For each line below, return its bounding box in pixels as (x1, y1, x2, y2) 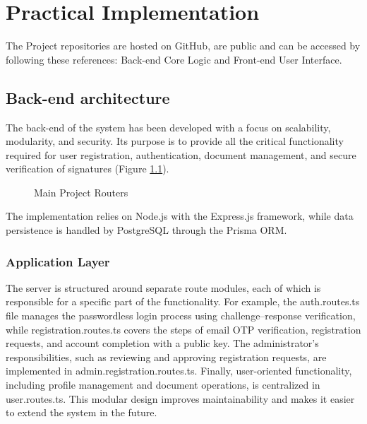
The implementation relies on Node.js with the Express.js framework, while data (6, 208, 354, 223)
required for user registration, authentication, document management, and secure (6, 147, 356, 162)
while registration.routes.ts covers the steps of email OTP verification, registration (6, 322, 361, 336)
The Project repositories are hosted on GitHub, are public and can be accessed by (6, 38, 361, 53)
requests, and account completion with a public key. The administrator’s (6, 336, 319, 351)
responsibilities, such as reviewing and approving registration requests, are (6, 349, 327, 364)
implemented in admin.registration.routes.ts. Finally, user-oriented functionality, (6, 363, 352, 378)
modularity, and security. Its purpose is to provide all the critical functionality (6, 134, 344, 148)
